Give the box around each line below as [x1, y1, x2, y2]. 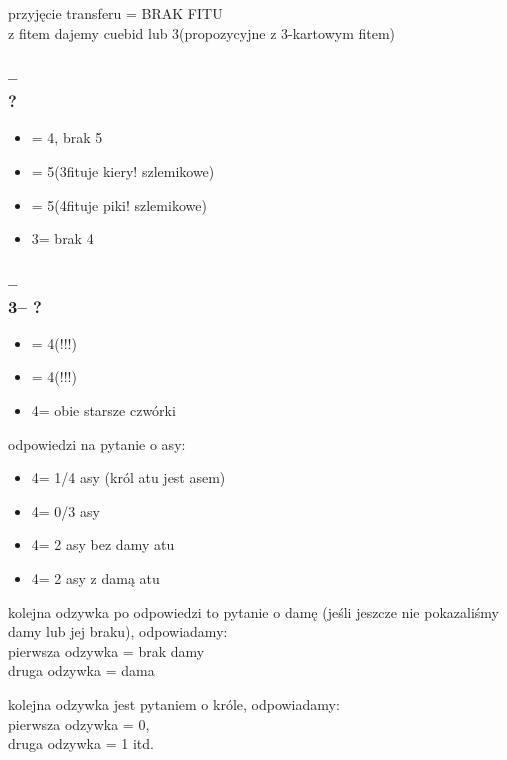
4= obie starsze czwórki [31, 400, 176, 421]
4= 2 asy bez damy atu [31, 534, 175, 555]
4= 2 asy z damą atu [31, 568, 160, 588]
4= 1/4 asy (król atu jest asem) [31, 467, 226, 488]
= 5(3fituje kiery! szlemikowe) [31, 160, 215, 181]
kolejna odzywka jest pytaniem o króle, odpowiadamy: [8, 693, 340, 714]
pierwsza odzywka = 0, [8, 713, 150, 734]
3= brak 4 [31, 228, 94, 249]
